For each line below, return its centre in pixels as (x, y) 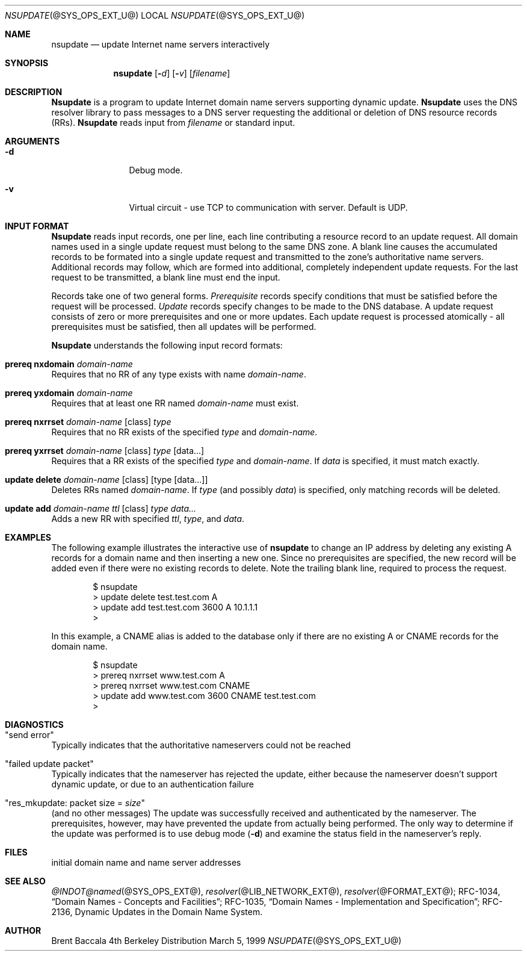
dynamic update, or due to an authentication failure (153, 784)
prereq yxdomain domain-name (69, 393)
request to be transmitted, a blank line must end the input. (166, 277)
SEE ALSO (25, 881)
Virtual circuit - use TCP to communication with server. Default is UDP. (268, 207)
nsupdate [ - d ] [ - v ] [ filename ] (172, 73)
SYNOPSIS (27, 63)
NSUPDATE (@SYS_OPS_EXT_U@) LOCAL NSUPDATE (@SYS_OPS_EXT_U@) (155, 15)
